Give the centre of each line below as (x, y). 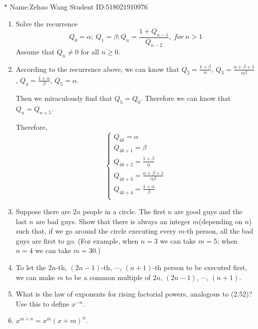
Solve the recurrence (47, 23)
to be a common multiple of (108, 277)
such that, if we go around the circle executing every (96, 231)
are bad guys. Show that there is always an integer (113, 221)
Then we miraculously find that (64, 98)
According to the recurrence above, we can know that (97, 69)
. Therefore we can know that (186, 98)
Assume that (35, 51)
